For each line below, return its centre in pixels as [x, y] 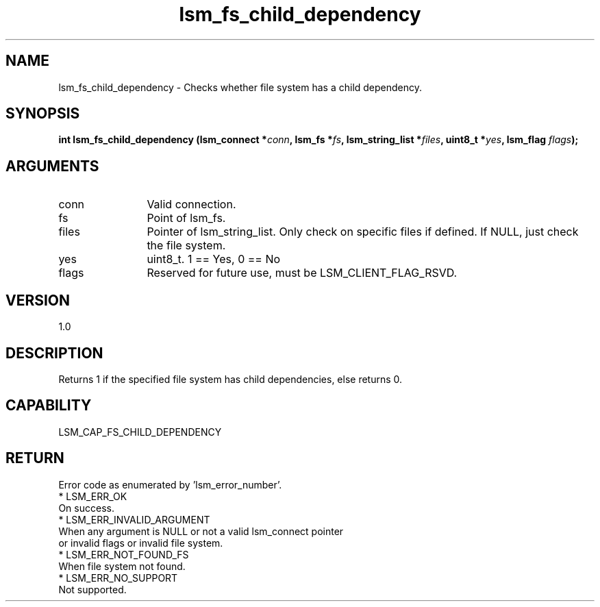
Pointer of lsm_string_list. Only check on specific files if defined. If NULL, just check [363, 232]
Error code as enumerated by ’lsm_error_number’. [170, 484]
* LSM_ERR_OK [93, 496]
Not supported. [92, 589]
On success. [86, 508]
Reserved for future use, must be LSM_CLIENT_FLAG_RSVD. [302, 273]
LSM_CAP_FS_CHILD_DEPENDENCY [140, 432]
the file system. [186, 246]
